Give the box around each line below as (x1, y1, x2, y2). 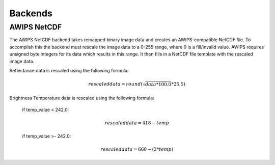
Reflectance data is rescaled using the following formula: (9, 67, 129, 73)
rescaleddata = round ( (88, 81, 143, 87)
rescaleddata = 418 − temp (104, 120, 169, 126)
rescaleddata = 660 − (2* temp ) (100, 147, 174, 152)
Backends (9, 8, 53, 19)
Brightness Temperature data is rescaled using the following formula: (9, 95, 155, 101)
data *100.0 (145, 81, 172, 87)
